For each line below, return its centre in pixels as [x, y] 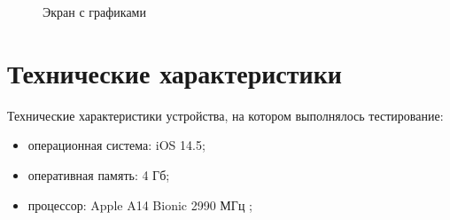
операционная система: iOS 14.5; [116, 145]
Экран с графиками [94, 12]
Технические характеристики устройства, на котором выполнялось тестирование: [225, 115]
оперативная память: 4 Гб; [99, 174]
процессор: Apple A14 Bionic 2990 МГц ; [140, 204]
